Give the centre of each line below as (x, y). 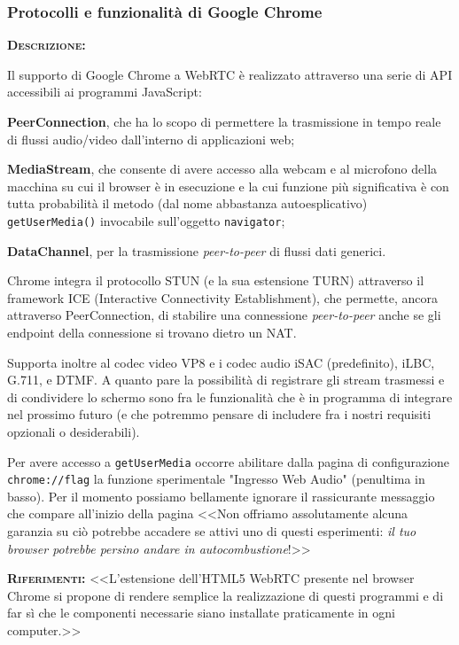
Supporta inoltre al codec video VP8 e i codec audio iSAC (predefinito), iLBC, (221, 362)
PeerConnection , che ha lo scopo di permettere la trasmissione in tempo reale (224, 121)
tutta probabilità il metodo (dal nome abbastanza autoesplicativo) (187, 203)
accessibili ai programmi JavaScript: (105, 92)
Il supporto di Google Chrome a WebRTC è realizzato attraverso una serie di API (230, 74)
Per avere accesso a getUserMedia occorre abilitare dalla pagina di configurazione (229, 461)
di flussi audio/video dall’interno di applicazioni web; (151, 139)
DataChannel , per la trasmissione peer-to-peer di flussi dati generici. (197, 250)
